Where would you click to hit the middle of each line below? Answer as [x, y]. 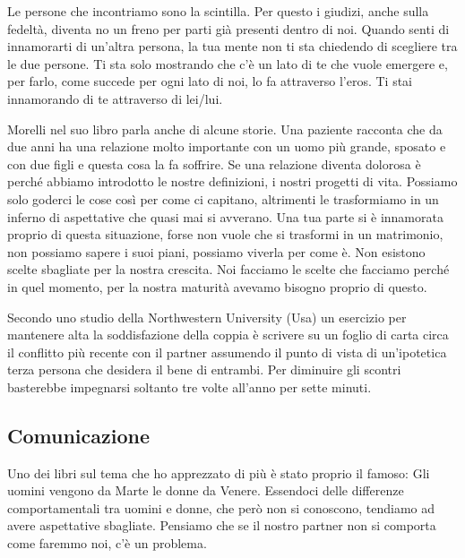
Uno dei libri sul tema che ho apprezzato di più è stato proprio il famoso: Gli [219, 472]
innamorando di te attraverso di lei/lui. [115, 98]
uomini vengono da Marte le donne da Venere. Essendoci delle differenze [206, 490]
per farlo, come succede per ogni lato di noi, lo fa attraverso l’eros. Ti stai [210, 81]
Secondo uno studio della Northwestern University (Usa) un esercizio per [207, 317]
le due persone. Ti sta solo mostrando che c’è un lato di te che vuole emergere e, [228, 63]
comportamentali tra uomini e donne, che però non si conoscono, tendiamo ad [221, 507]
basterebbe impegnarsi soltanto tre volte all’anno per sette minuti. [189, 386]
